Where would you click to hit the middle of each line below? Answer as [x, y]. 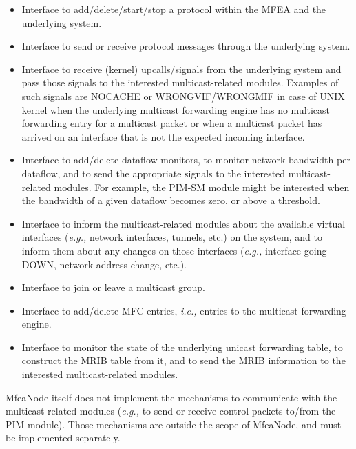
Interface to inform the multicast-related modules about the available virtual [184, 223]
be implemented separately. [63, 438]
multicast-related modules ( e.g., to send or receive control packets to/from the [171, 411]
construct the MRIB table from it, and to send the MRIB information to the [184, 360]
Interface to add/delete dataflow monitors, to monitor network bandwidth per [186, 160]
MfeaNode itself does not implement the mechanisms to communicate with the [171, 397]
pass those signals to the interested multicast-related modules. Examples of [180, 82]
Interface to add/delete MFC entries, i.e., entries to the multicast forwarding [184, 310]
